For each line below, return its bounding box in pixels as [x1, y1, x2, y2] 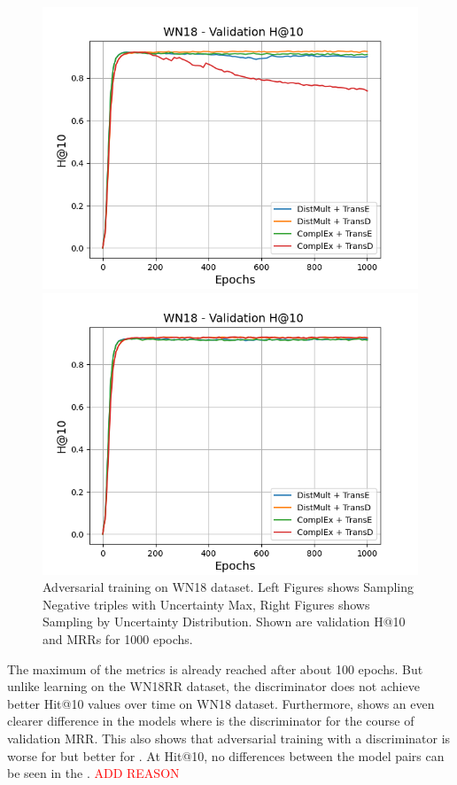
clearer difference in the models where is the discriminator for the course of [7, 711, 414, 730]
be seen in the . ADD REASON [7, 764, 180, 782]
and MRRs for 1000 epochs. [43, 629, 193, 648]
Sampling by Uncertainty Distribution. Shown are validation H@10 [43, 612, 406, 631]
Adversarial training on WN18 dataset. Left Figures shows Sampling [43, 578, 414, 596]
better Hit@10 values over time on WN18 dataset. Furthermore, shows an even [7, 694, 435, 712]
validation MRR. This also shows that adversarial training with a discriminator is [7, 728, 451, 747]
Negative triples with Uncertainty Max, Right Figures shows [43, 595, 370, 613]
